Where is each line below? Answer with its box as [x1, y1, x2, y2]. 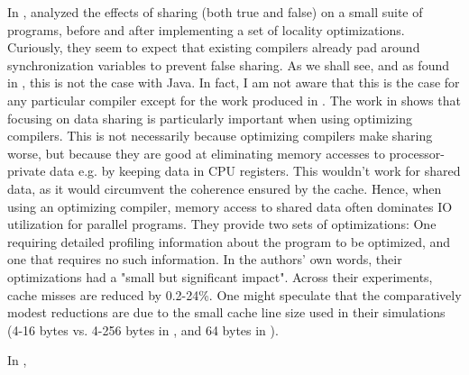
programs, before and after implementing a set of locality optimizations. [7, 20, 405, 39]
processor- [389, 143, 445, 162]
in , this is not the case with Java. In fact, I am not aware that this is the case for [7, 73, 460, 92]
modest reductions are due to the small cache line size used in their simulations [7, 303, 446, 322]
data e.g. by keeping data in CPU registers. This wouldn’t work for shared [50, 161, 461, 180]
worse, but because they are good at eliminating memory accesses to [7, 143, 385, 162]
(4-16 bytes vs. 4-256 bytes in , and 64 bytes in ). [7, 320, 279, 339]
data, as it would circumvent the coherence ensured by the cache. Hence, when [7, 178, 442, 197]
